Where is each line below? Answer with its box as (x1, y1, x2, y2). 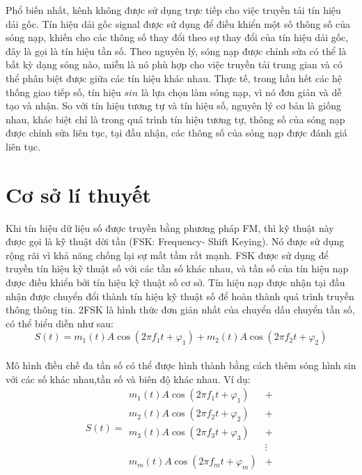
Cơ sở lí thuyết (6, 180, 151, 208)
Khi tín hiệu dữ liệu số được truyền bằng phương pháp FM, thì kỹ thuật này (6, 220, 334, 235)
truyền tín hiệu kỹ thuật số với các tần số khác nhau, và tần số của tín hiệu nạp (6, 261, 349, 276)
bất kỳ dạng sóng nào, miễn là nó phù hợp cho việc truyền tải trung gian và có (6, 57, 343, 72)
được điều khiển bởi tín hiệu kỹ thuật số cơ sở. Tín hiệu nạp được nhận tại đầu (6, 275, 345, 290)
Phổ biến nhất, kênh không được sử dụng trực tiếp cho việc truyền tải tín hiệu (6, 3, 341, 17)
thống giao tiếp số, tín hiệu (6, 84, 121, 99)
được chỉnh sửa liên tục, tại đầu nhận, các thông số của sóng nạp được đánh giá (6, 125, 347, 140)
